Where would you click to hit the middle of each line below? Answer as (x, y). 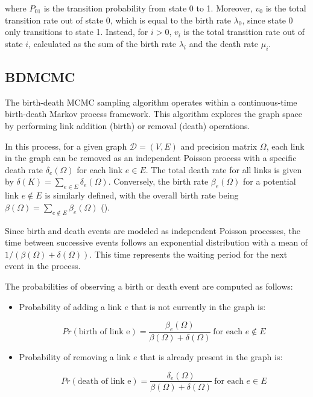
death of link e (104, 381)
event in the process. (43, 266)
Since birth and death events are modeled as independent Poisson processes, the (153, 230)
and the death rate (224, 43)
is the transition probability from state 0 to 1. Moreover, (148, 8)
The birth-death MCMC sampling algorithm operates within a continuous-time (151, 102)
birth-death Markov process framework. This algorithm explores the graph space (154, 114)
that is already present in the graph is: (211, 356)
